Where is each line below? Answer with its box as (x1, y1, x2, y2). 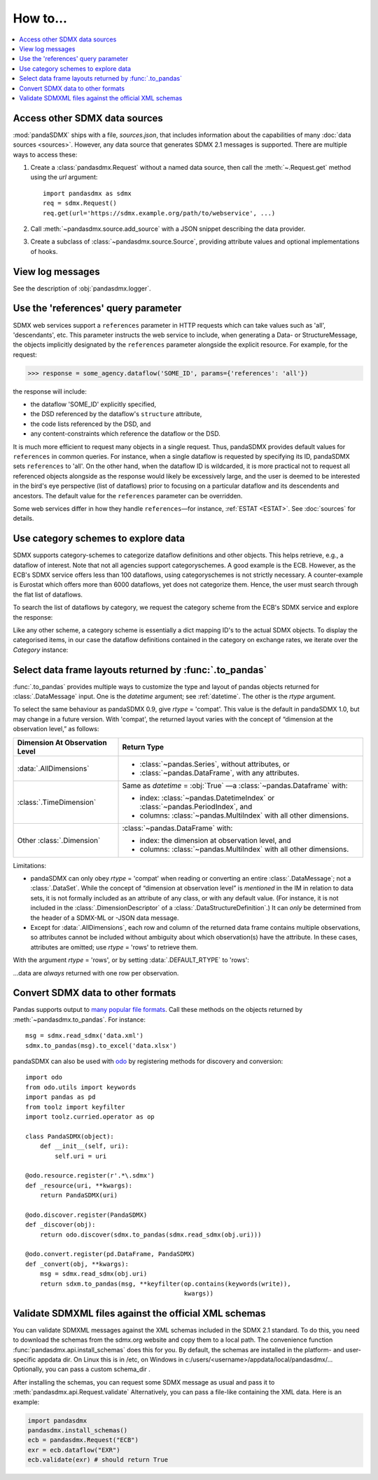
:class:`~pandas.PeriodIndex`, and (139, 801, 253, 811)
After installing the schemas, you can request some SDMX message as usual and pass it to (13, 1378, 275, 1386)
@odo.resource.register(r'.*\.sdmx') (25, 1172, 155, 1180)
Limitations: (13, 861, 47, 869)
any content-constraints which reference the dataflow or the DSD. (30, 429, 220, 438)
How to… (13, 11, 68, 26)
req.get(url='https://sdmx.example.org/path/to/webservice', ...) (43, 209, 276, 217)
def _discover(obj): (25, 1221, 96, 1229)
